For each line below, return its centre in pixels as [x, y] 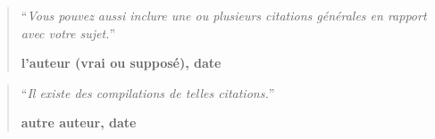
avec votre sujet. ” [68, 33]
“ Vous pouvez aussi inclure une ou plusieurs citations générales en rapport [224, 15]
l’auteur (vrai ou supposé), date [121, 63]
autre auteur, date [79, 123]
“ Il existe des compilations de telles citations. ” [148, 92]
